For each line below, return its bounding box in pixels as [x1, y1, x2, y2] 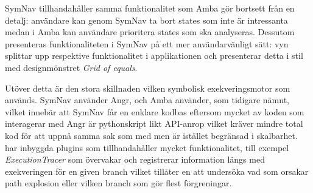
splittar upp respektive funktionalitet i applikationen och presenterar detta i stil [5, 49, 303, 62]
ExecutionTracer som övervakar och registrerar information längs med [5, 153, 265, 166]
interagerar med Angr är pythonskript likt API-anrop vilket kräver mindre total [5, 117, 303, 130]
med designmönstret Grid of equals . [5, 61, 138, 73]
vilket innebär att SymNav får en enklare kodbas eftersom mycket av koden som [5, 105, 304, 118]
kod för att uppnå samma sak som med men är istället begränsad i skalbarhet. [5, 129, 298, 141]
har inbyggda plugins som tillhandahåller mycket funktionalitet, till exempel [5, 141, 289, 154]
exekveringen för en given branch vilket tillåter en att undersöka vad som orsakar [5, 164, 309, 177]
